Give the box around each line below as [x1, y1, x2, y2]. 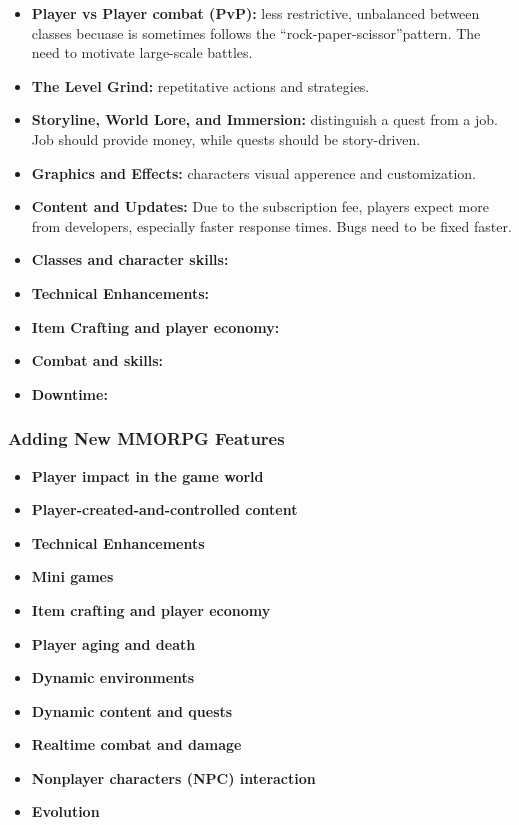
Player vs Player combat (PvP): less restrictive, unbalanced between [31, 3, 480, 23]
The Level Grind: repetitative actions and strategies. [31, 75, 370, 96]
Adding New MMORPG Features [8, 426, 285, 451]
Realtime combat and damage [31, 734, 242, 755]
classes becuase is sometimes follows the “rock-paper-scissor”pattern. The [31, 22, 481, 43]
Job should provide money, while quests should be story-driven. [31, 128, 421, 149]
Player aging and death [31, 633, 196, 654]
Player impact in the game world [31, 465, 264, 486]
